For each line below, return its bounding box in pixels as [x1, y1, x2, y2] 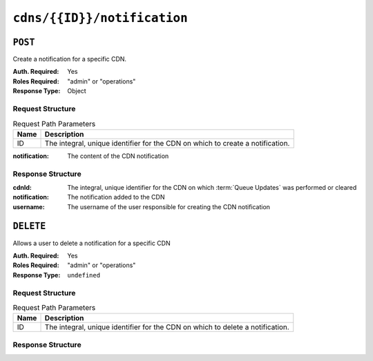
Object [67, 87, 86, 95]
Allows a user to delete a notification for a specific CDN [12, 239, 171, 247]
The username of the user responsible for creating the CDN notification [67, 202, 271, 211]
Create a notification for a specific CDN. [12, 55, 127, 64]
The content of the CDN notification [67, 152, 169, 160]
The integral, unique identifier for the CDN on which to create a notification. [44, 138, 290, 148]
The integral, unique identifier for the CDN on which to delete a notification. [44, 322, 289, 332]
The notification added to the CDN [67, 193, 165, 202]
